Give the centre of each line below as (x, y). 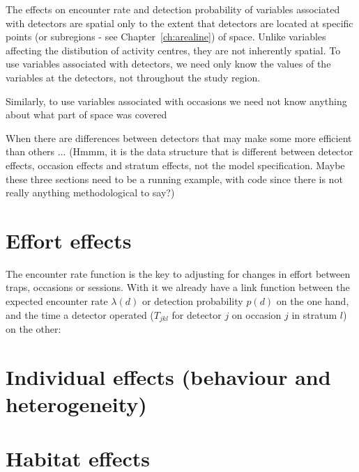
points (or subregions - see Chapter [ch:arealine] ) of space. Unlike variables (166, 37)
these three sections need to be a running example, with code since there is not (174, 179)
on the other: (33, 329)
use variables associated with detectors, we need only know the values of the (168, 64)
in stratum (314, 314)
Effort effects (69, 240)
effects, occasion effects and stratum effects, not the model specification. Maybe (175, 165)
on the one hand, (313, 301)
